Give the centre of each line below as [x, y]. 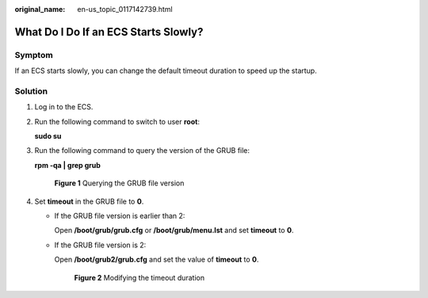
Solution [31, 91]
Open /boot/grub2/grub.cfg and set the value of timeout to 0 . [157, 260]
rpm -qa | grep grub [67, 165]
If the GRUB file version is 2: [100, 245]
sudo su [48, 136]
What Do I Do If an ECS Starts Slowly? [109, 32]
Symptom [34, 55]
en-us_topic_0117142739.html [125, 9]
